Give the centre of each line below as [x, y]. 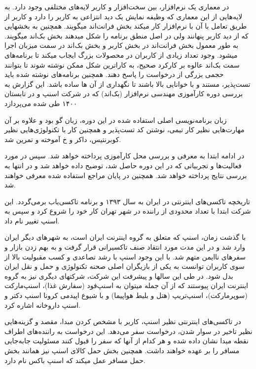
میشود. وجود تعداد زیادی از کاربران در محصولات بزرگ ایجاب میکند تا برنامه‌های [121, 55]
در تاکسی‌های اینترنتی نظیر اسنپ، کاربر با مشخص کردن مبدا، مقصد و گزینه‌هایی [123, 321]
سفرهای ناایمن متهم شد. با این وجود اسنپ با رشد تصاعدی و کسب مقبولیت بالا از [125, 256]
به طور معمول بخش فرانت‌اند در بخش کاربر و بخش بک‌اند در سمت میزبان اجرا [122, 45]
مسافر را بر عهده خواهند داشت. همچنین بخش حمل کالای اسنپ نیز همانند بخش [122, 350]
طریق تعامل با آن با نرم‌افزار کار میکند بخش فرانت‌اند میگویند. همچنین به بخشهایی [126, 26]
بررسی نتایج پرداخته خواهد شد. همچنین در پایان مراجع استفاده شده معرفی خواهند [126, 175]
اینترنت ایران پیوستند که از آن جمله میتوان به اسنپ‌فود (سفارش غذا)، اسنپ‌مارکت [126, 285]
